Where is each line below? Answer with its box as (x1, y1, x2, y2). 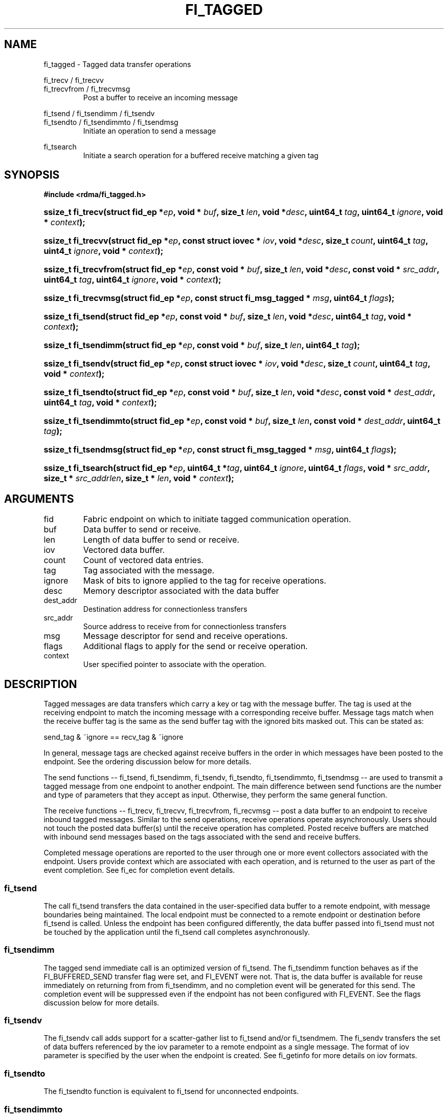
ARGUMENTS (4, 492, 74, 505)
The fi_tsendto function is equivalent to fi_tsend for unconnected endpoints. (43, 1087, 299, 1096)
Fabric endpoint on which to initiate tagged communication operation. (83, 514, 351, 525)
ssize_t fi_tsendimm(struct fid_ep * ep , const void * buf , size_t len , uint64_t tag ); (43, 340, 360, 351)
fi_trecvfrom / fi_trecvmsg (43, 84, 130, 93)
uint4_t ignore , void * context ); (43, 246, 164, 256)
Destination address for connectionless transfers (83, 605, 248, 614)
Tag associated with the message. (83, 565, 215, 576)
